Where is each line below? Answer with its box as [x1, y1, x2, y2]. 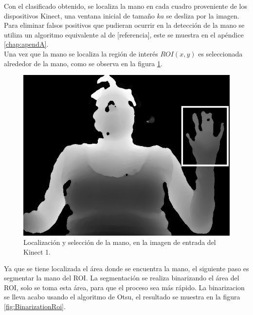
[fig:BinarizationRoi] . [4, 301, 66, 311]
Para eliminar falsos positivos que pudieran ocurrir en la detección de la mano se [4, 20, 245, 30]
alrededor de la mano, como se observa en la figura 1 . [4, 58, 163, 68]
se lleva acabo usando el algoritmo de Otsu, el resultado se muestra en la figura [4, 292, 240, 302]
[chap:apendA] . [4, 39, 49, 49]
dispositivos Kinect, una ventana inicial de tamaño [4, 10, 155, 20]
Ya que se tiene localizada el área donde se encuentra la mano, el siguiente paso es [4, 263, 249, 273]
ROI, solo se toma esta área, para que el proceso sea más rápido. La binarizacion [4, 282, 245, 292]
